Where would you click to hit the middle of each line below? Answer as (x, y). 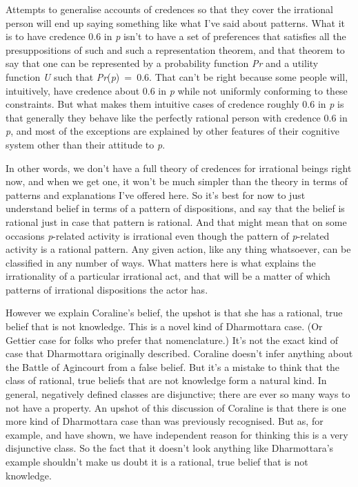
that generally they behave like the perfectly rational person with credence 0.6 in (177, 117)
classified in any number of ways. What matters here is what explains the (161, 262)
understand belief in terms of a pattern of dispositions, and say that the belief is (175, 208)
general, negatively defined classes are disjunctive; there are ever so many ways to (178, 394)
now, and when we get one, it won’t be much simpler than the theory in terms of (177, 181)
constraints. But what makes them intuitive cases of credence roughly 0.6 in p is (175, 104)
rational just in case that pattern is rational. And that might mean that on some (176, 221)
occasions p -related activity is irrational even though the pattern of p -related (168, 235)
